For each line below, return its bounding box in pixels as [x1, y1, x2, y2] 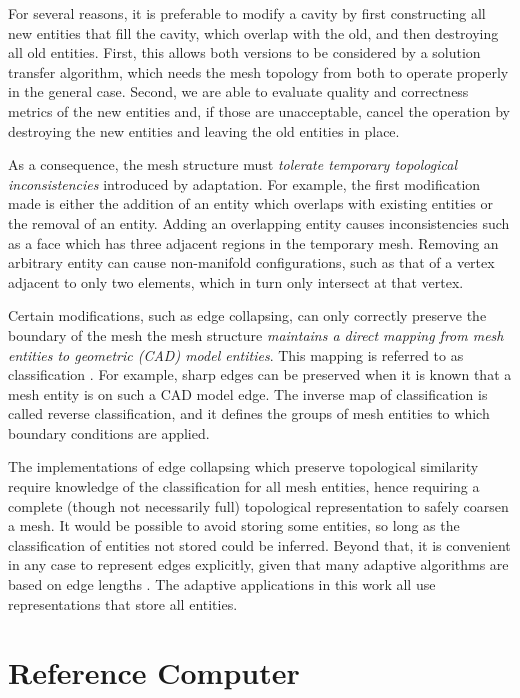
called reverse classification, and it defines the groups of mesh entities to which [8, 403, 490, 424]
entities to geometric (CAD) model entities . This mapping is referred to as [8, 344, 464, 365]
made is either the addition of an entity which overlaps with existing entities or [8, 193, 493, 214]
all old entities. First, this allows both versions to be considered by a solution [8, 42, 481, 63]
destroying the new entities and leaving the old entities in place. [8, 120, 400, 141]
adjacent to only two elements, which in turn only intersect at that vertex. [8, 271, 464, 292]
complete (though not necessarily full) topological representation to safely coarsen [8, 495, 509, 516]
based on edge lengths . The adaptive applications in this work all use [8, 574, 436, 595]
